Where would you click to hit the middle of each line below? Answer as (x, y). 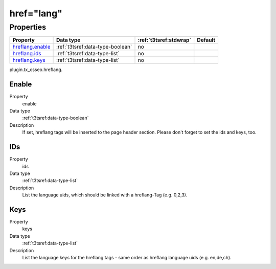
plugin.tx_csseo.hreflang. (36, 70)
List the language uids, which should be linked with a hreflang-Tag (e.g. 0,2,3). (105, 195)
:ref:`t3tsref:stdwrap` (165, 40)
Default (206, 40)
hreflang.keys (29, 60)
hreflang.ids (27, 54)
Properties (28, 27)
